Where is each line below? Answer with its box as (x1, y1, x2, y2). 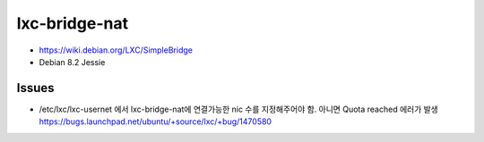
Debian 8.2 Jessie (39, 56, 106, 67)
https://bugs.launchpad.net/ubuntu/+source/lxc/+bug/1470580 (39, 116, 272, 127)
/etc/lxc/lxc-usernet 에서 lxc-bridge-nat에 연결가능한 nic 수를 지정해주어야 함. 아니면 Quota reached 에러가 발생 (39, 104, 438, 114)
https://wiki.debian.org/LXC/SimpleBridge (39, 45, 193, 55)
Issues (16, 80, 55, 96)
